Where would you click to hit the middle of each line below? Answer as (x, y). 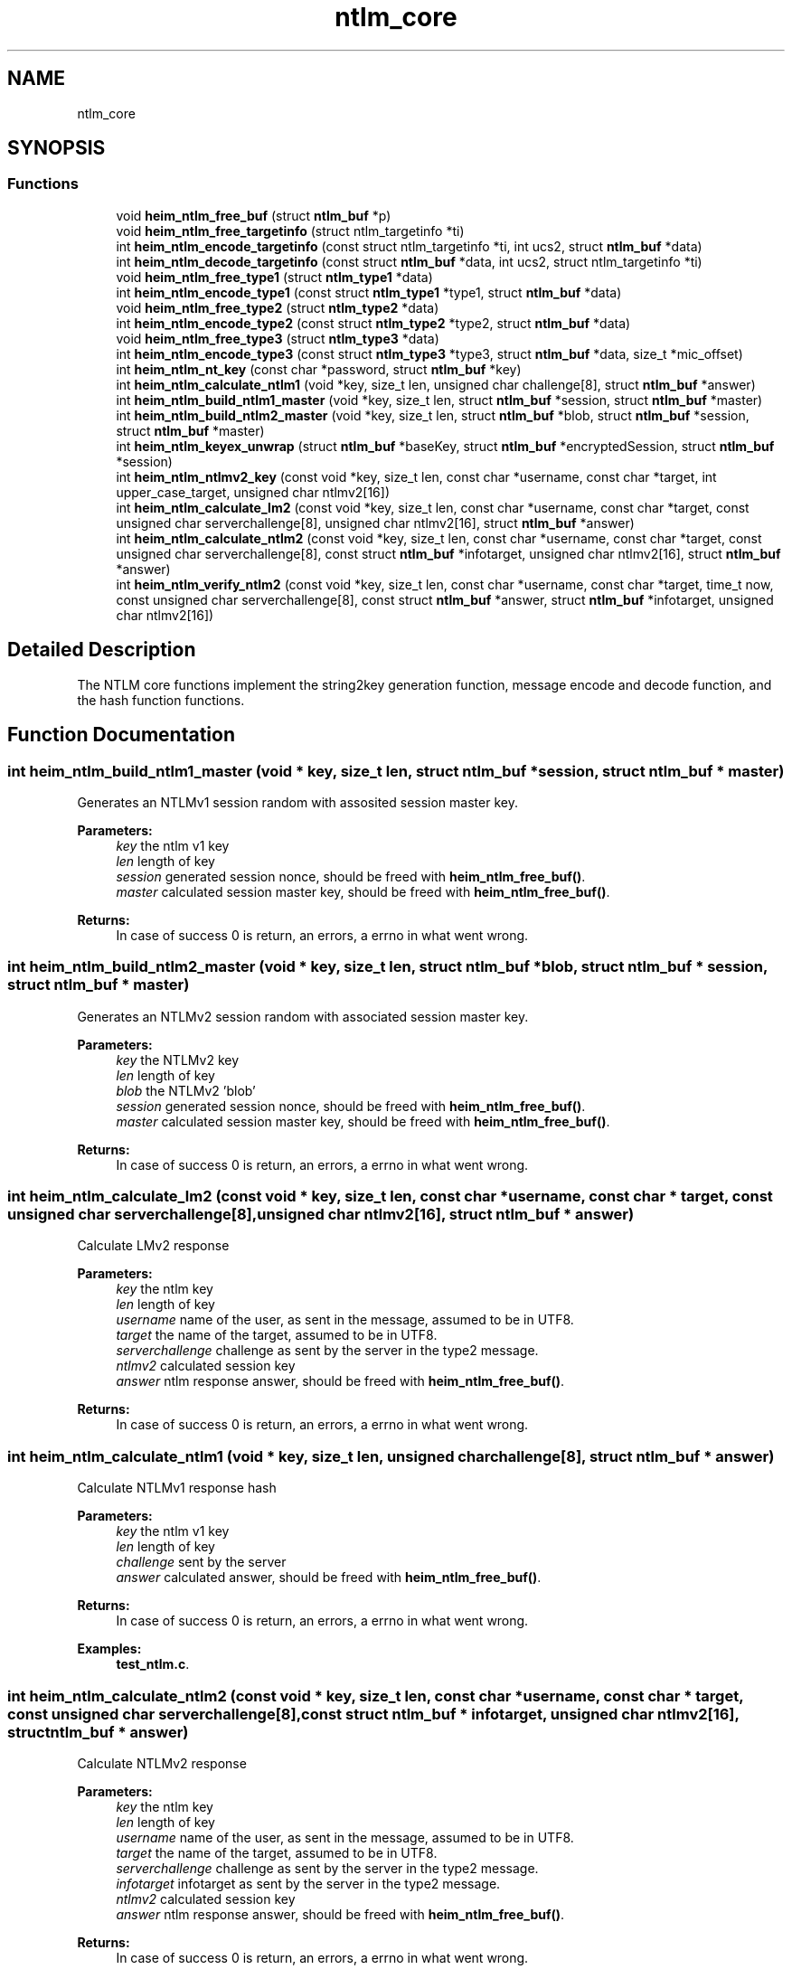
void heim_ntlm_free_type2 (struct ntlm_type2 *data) (278, 307)
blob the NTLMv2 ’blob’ (186, 1090)
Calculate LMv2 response (153, 1246)
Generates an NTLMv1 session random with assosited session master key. (297, 802)
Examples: (109, 1649)
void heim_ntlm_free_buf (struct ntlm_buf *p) (254, 215)
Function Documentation (121, 735)
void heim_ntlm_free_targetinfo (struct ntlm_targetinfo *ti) (290, 231)
